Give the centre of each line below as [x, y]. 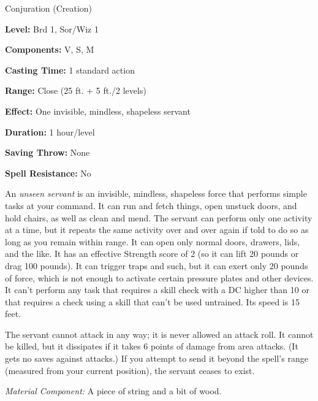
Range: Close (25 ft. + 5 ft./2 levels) [76, 90]
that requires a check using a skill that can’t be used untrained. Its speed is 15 [152, 301]
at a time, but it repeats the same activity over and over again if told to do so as [157, 230]
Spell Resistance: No [48, 173]
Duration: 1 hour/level [50, 132]
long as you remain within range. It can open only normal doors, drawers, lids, [153, 241]
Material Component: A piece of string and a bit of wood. [113, 391]
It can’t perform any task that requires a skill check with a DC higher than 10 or [157, 290]
